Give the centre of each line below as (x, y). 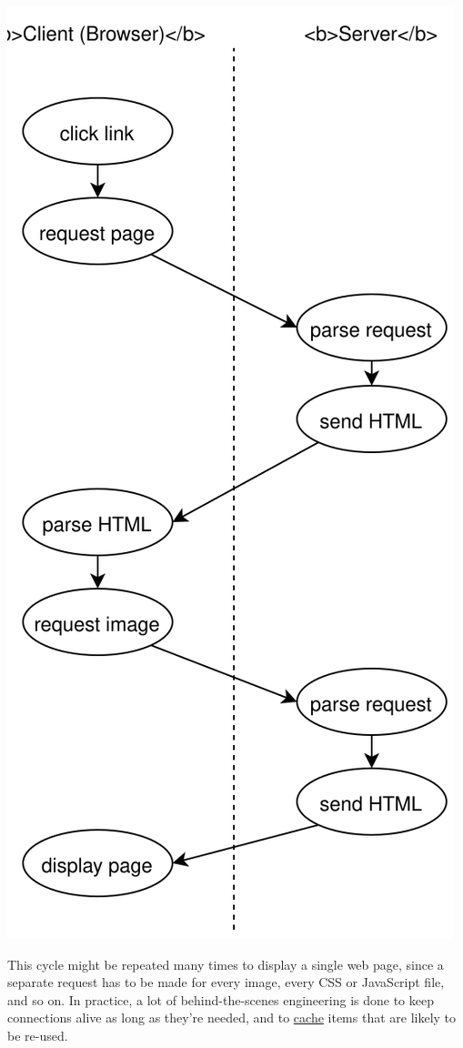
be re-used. (38, 1035)
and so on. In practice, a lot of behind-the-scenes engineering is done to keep (221, 999)
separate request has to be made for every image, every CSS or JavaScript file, (226, 982)
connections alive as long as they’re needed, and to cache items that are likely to (232, 1018)
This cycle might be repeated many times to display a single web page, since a (226, 964)
